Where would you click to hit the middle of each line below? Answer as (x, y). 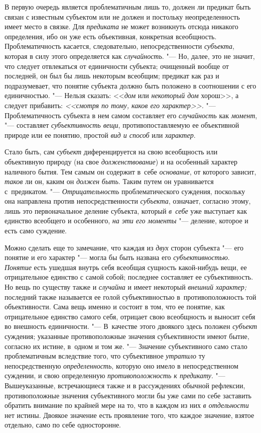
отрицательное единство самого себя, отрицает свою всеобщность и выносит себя (130, 316)
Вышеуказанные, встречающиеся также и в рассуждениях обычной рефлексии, (125, 385)
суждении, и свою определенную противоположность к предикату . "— (115, 375)
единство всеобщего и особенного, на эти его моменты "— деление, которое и (126, 221)
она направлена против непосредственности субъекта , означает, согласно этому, (128, 201)
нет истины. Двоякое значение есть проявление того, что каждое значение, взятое (129, 415)
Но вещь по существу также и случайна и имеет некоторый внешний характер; (126, 287)
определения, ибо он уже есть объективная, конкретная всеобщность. (111, 36)
